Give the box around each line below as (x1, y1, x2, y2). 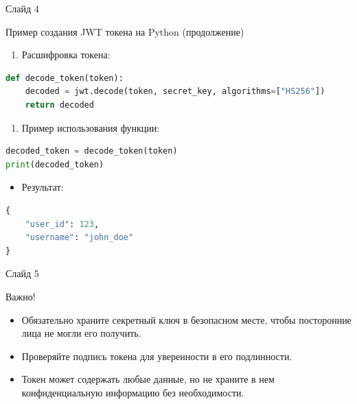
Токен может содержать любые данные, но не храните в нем (21, 372, 275, 386)
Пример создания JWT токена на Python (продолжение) (5, 24, 244, 38)
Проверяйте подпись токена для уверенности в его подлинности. (21, 348, 292, 363)
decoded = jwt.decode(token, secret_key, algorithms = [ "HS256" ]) (25, 86, 325, 97)
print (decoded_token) (5, 159, 104, 169)
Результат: (21, 180, 64, 194)
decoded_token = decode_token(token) (5, 146, 178, 156)
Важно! (5, 289, 36, 303)
